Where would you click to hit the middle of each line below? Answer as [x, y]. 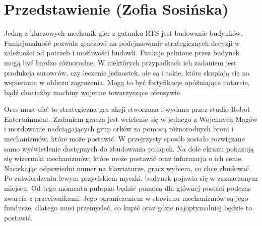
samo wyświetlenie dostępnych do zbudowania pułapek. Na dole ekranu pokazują [129, 148]
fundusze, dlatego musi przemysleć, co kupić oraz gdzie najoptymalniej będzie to [128, 208]
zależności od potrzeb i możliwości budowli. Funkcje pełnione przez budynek [122, 53]
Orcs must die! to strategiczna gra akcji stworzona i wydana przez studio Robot [127, 109]
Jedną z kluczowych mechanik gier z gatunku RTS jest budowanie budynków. [123, 33]
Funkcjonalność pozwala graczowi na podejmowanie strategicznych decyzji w [122, 43]
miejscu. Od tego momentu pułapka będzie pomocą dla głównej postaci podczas [127, 188]
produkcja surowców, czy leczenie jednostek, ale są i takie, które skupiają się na [127, 72]
